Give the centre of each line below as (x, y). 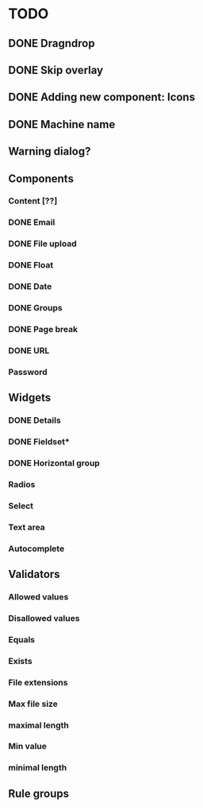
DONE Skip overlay (56, 70)
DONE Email (32, 222)
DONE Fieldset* (39, 442)
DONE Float (31, 265)
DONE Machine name (62, 124)
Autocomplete (36, 548)
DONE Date (30, 287)
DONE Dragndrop (52, 43)
